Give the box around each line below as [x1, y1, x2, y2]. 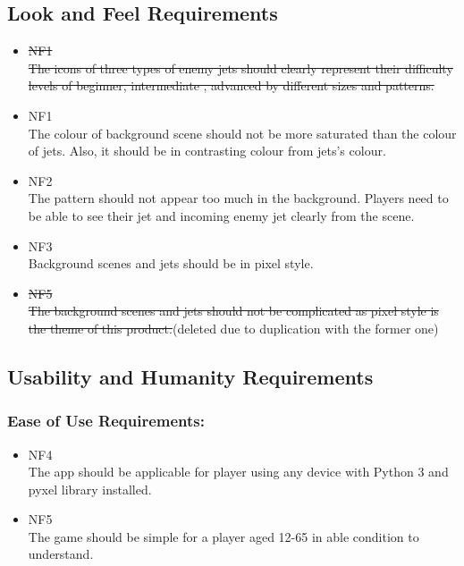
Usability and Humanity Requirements [7, 362, 374, 390]
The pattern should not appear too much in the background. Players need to [28, 189, 449, 207]
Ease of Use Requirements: [7, 410, 205, 432]
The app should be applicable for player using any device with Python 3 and [28, 462, 449, 481]
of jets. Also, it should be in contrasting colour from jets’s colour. [28, 141, 386, 160]
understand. [28, 545, 94, 563]
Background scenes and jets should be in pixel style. [28, 254, 314, 273]
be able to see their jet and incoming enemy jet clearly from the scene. [28, 206, 415, 224]
